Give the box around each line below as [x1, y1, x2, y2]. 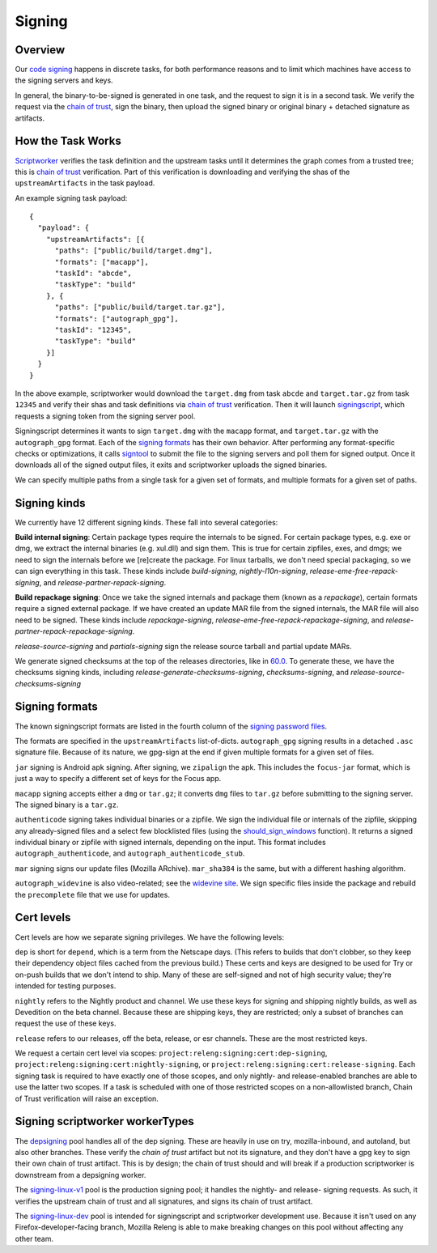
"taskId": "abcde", [54, 269, 133, 278]
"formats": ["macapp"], [54, 257, 150, 266]
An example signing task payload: [15, 193, 128, 202]
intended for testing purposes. [15, 981, 117, 991]
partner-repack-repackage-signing [15, 626, 133, 636]
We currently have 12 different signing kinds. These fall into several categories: [15, 517, 278, 527]
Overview [15, 43, 66, 57]
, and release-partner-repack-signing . [39, 577, 167, 587]
